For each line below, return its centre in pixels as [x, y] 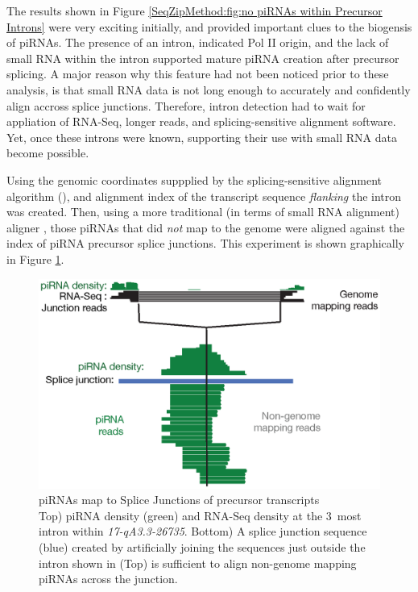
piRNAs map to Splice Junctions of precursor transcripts [179, 500]
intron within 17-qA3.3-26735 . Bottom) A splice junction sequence [203, 531]
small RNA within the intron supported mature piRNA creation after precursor [203, 58]
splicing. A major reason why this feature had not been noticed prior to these [198, 74]
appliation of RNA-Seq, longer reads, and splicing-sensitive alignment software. [201, 121]
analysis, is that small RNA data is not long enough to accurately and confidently [209, 89]
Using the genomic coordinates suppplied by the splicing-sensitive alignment [195, 179]
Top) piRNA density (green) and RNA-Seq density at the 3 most [200, 515]
